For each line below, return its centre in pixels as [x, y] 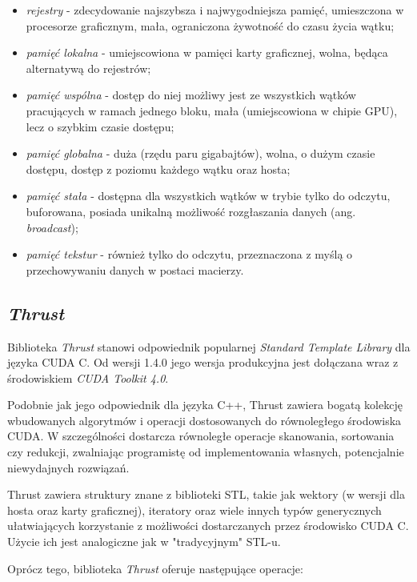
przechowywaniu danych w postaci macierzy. [135, 269]
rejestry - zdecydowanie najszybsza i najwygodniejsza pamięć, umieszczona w [215, 10]
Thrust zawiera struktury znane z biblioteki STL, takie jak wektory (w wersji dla [206, 494]
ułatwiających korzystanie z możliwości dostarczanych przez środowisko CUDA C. [208, 526]
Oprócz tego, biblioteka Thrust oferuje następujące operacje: [155, 568]
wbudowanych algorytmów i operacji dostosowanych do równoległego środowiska [204, 420]
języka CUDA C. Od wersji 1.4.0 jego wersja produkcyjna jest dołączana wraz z [203, 362]
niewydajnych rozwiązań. [68, 467]
